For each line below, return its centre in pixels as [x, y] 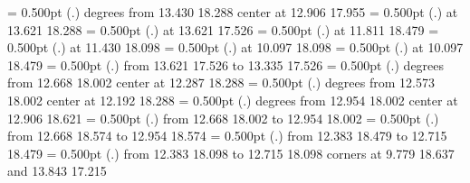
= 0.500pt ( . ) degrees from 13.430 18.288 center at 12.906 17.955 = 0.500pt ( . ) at [233, 12]
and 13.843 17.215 [57, 171]
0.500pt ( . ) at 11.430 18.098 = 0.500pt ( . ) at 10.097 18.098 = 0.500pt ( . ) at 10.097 [235, 47]
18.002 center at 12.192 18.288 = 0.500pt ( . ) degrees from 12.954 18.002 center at [233, 100]
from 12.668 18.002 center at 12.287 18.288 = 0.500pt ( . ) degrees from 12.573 [221, 82]
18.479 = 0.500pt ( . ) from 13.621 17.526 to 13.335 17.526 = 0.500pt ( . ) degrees [226, 64]
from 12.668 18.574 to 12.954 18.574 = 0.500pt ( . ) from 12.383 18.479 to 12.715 [227, 136]
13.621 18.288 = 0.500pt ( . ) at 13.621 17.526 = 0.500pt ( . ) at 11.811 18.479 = [223, 29]
